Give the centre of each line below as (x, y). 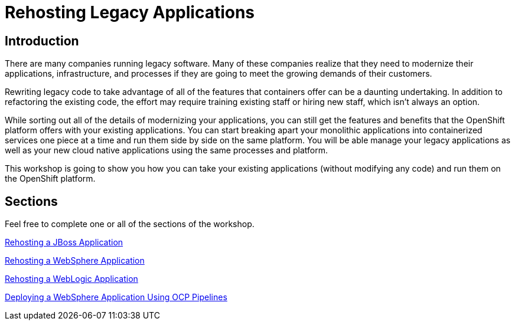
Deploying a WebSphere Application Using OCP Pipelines (116, 297)
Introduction (42, 41)
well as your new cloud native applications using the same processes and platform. (166, 150)
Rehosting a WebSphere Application (75, 261)
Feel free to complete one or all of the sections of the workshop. (130, 224)
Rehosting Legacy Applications (130, 12)
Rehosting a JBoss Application (64, 242)
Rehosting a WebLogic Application (71, 279)
